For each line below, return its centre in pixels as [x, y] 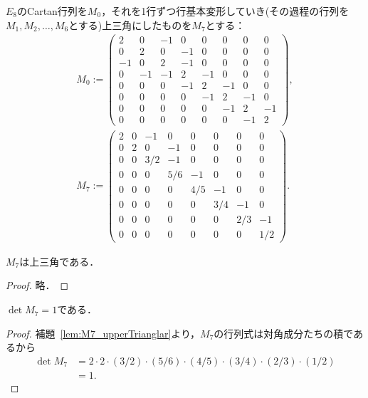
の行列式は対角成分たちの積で [284, 333]
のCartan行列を [52, 11]
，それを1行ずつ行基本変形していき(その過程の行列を [225, 11]
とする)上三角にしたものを [130, 25]
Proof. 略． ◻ [37, 285]
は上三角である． [59, 261]
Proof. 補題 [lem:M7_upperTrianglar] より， [103, 333]
